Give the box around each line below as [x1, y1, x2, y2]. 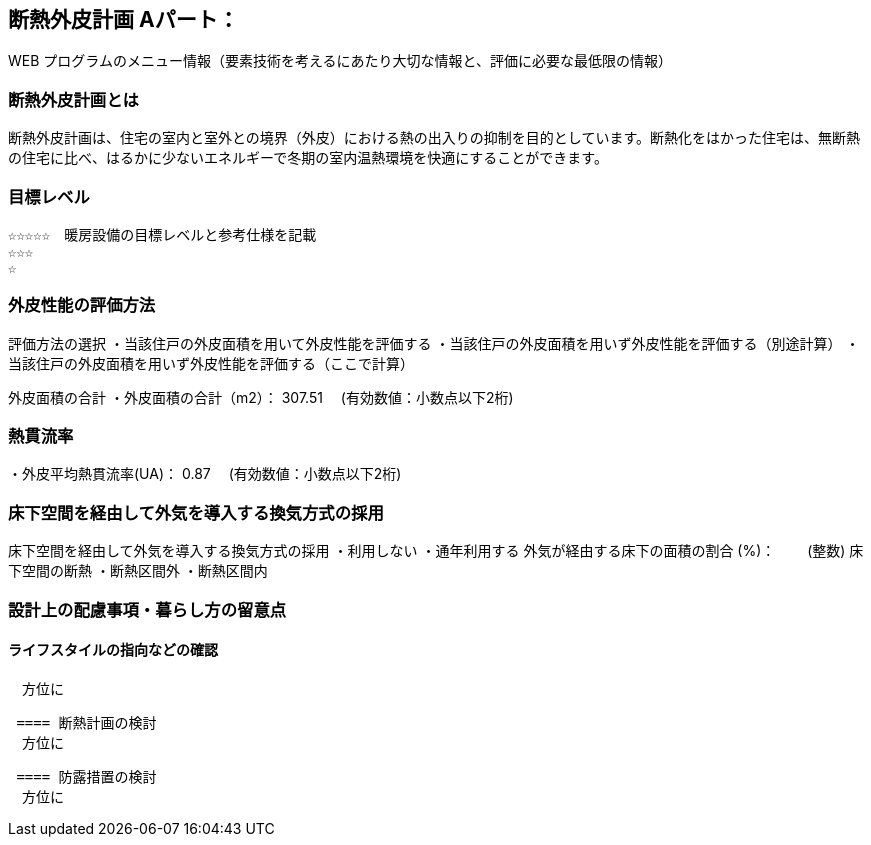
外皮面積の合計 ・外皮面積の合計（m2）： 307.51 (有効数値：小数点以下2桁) [8, 388, 514, 406]
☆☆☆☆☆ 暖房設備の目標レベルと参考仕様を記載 [8, 226, 317, 243]
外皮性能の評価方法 [8, 295, 156, 316]
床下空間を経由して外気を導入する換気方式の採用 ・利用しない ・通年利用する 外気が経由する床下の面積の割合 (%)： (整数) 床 [8, 542, 864, 560]
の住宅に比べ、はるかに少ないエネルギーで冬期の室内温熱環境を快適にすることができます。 [8, 149, 608, 167]
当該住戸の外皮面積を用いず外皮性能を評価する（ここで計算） [8, 354, 414, 372]
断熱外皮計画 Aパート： [8, 7, 239, 32]
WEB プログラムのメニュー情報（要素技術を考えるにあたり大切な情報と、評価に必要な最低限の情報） [8, 52, 672, 70]
